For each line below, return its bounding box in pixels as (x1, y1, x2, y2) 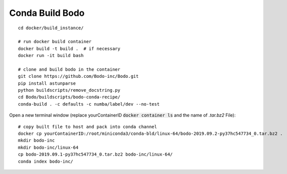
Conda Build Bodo (9, 7, 85, 18)
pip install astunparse (18, 80, 76, 86)
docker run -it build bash (18, 53, 84, 58)
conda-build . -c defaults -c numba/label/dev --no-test (18, 101, 160, 107)
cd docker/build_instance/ (18, 25, 84, 31)
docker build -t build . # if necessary (18, 46, 120, 52)
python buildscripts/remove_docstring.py (18, 87, 120, 93)
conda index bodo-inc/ (18, 159, 74, 164)
